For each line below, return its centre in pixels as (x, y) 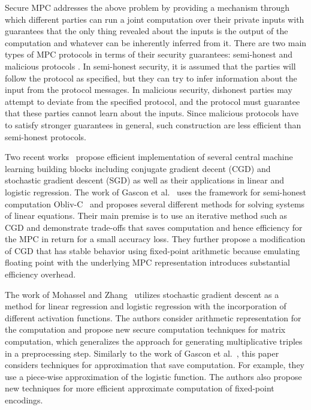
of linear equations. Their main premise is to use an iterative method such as (146, 215)
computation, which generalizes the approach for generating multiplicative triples (154, 341)
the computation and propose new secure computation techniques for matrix (145, 329)
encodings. (24, 400)
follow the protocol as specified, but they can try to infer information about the (151, 78)
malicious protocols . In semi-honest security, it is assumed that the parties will (150, 66)
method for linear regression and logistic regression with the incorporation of (146, 306)
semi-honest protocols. (46, 136)
